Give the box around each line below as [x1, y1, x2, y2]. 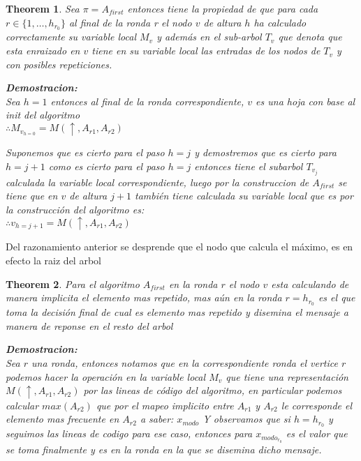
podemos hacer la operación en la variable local [6, 369, 206, 384]
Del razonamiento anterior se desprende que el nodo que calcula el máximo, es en [6, 239, 353, 254]
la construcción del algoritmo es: [6, 202, 145, 216]
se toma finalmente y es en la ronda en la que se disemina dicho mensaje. [6, 441, 322, 456]
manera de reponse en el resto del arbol [6, 318, 173, 333]
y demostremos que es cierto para [194, 145, 337, 160]
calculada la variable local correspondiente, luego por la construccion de [6, 174, 309, 189]
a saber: [140, 411, 174, 426]
